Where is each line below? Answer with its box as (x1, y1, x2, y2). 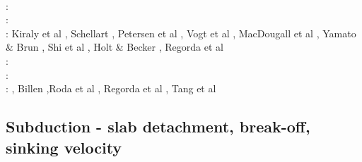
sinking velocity (6, 136, 122, 158)
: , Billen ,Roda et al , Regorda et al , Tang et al (6, 81, 216, 96)
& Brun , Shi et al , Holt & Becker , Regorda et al (6, 39, 223, 54)
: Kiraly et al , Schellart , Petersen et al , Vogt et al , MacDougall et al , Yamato (6, 25, 356, 40)
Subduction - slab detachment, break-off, (6, 116, 310, 137)
